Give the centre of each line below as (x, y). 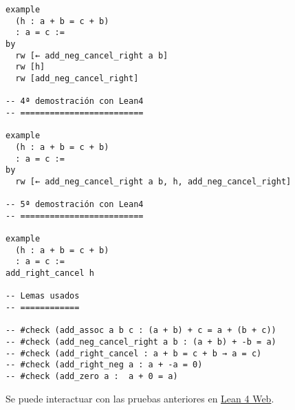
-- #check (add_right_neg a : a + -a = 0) (104, 365)
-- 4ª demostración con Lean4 (75, 101)
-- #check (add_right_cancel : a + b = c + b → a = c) (134, 353)
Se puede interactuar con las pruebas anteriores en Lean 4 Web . (140, 398)
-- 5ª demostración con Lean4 (75, 205)
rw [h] (30, 67)
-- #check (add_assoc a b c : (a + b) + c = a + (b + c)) (141, 331)
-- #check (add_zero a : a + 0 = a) (92, 376)
